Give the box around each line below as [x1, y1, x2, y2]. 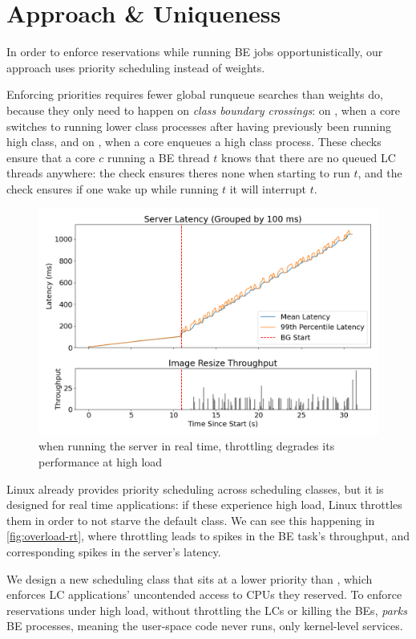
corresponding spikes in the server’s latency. [6, 543, 221, 560]
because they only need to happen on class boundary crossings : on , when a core [6, 101, 400, 118]
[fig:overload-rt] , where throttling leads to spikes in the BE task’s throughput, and [6, 527, 410, 544]
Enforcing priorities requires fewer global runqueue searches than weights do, [6, 86, 383, 103]
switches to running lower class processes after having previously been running [6, 117, 391, 134]
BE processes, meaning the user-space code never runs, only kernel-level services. [6, 617, 403, 634]
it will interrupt [229, 180, 307, 197]
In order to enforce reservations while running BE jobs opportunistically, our [6, 43, 383, 60]
